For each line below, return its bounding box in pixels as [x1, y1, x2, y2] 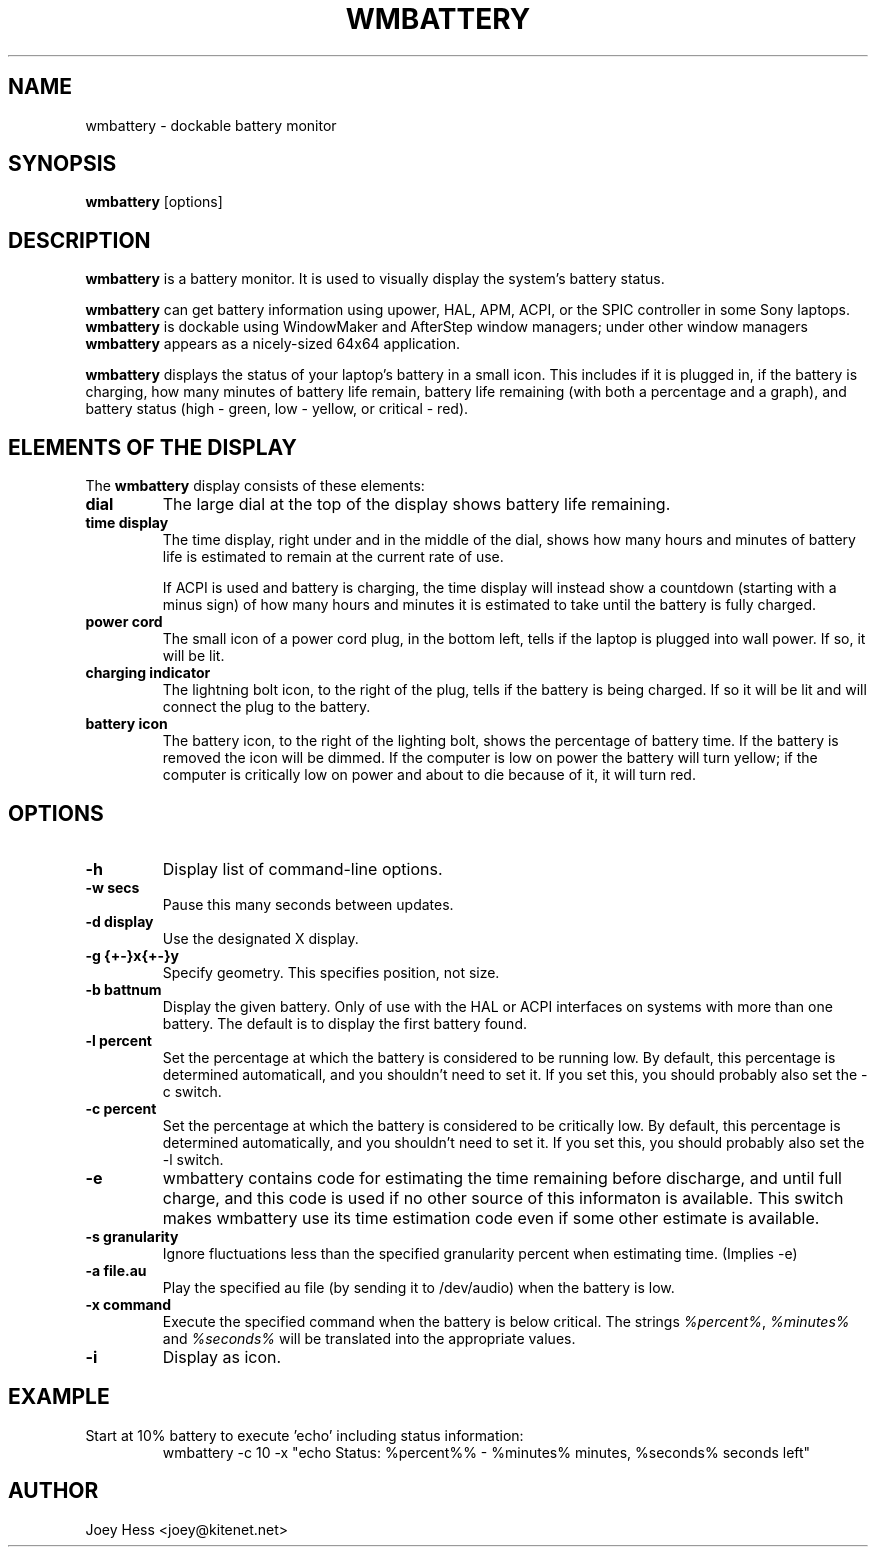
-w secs [85, 878, 140, 896]
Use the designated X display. [162, 929, 359, 947]
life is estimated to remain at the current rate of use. [162, 548, 504, 566]
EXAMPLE [8, 1384, 110, 1410]
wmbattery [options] [85, 193, 223, 211]
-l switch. [162, 1150, 224, 1168]
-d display [85, 912, 154, 930]
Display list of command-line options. [162, 858, 443, 879]
